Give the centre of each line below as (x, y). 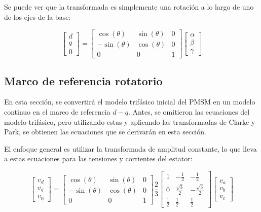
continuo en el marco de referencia (57, 112)
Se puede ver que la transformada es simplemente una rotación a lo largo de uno (129, 7)
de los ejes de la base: (38, 16)
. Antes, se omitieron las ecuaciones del (189, 112)
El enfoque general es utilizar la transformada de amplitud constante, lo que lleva (130, 148)
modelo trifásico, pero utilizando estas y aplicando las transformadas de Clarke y (130, 121)
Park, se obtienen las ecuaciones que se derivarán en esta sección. (105, 132)
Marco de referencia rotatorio (83, 80)
